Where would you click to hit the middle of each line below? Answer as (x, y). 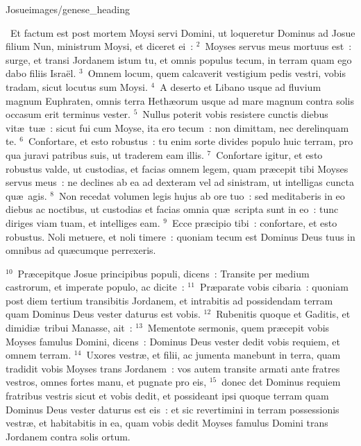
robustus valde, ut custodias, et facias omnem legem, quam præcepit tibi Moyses (177, 168)
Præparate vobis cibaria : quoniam (274, 287)
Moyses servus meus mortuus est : (278, 46)
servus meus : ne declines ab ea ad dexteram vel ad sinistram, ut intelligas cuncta (180, 182)
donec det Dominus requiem (281, 382)
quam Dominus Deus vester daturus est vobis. (103, 314)
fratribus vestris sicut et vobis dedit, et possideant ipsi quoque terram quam (167, 396)
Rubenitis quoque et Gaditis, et (283, 314)
